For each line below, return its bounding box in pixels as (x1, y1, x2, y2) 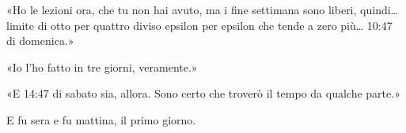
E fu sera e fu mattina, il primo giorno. (6, 111, 196, 127)
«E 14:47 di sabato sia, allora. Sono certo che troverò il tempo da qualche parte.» (6, 85, 400, 102)
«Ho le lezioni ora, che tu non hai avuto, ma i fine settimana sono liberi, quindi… (6, 2, 398, 17)
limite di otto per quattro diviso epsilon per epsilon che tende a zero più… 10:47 (6, 17, 393, 33)
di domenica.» (6, 32, 74, 49)
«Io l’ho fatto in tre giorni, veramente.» (6, 58, 198, 75)
